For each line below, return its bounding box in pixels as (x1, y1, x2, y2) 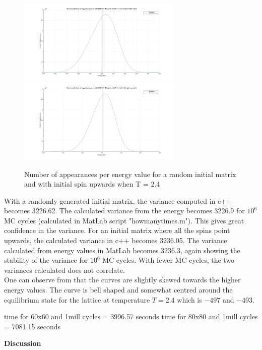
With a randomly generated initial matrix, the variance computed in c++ (4, 195, 232, 206)
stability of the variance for (4, 255, 88, 265)
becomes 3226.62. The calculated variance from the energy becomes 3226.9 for (4, 205, 245, 216)
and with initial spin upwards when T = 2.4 (24, 179, 160, 189)
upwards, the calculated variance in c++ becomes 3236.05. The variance (4, 235, 227, 246)
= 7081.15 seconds (4, 321, 61, 331)
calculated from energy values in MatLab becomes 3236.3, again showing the (4, 245, 240, 255)
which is (177, 294, 202, 305)
